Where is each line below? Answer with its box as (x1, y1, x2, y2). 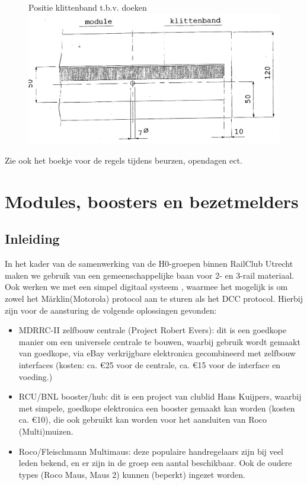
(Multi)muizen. (18, 425, 73, 437)
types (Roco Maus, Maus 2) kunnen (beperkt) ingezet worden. (18, 468, 245, 480)
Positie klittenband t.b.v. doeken (28, 1, 147, 13)
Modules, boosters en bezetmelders (5, 189, 299, 213)
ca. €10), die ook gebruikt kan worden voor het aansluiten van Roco (18, 413, 267, 426)
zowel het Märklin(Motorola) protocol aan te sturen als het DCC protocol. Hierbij (5, 292, 303, 304)
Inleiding (5, 229, 60, 248)
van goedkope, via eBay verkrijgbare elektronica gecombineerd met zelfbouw (18, 347, 296, 359)
